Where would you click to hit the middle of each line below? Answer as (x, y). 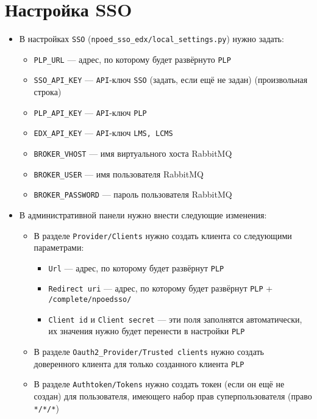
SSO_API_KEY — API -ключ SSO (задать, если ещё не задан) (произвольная (171, 80)
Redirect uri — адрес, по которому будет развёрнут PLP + (161, 288)
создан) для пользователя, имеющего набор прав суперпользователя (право (173, 396)
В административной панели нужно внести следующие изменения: (143, 214)
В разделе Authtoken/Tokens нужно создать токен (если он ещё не (159, 384)
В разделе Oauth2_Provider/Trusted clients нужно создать (149, 352)
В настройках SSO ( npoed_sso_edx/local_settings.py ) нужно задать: (151, 39)
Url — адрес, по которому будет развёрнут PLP (136, 267)
